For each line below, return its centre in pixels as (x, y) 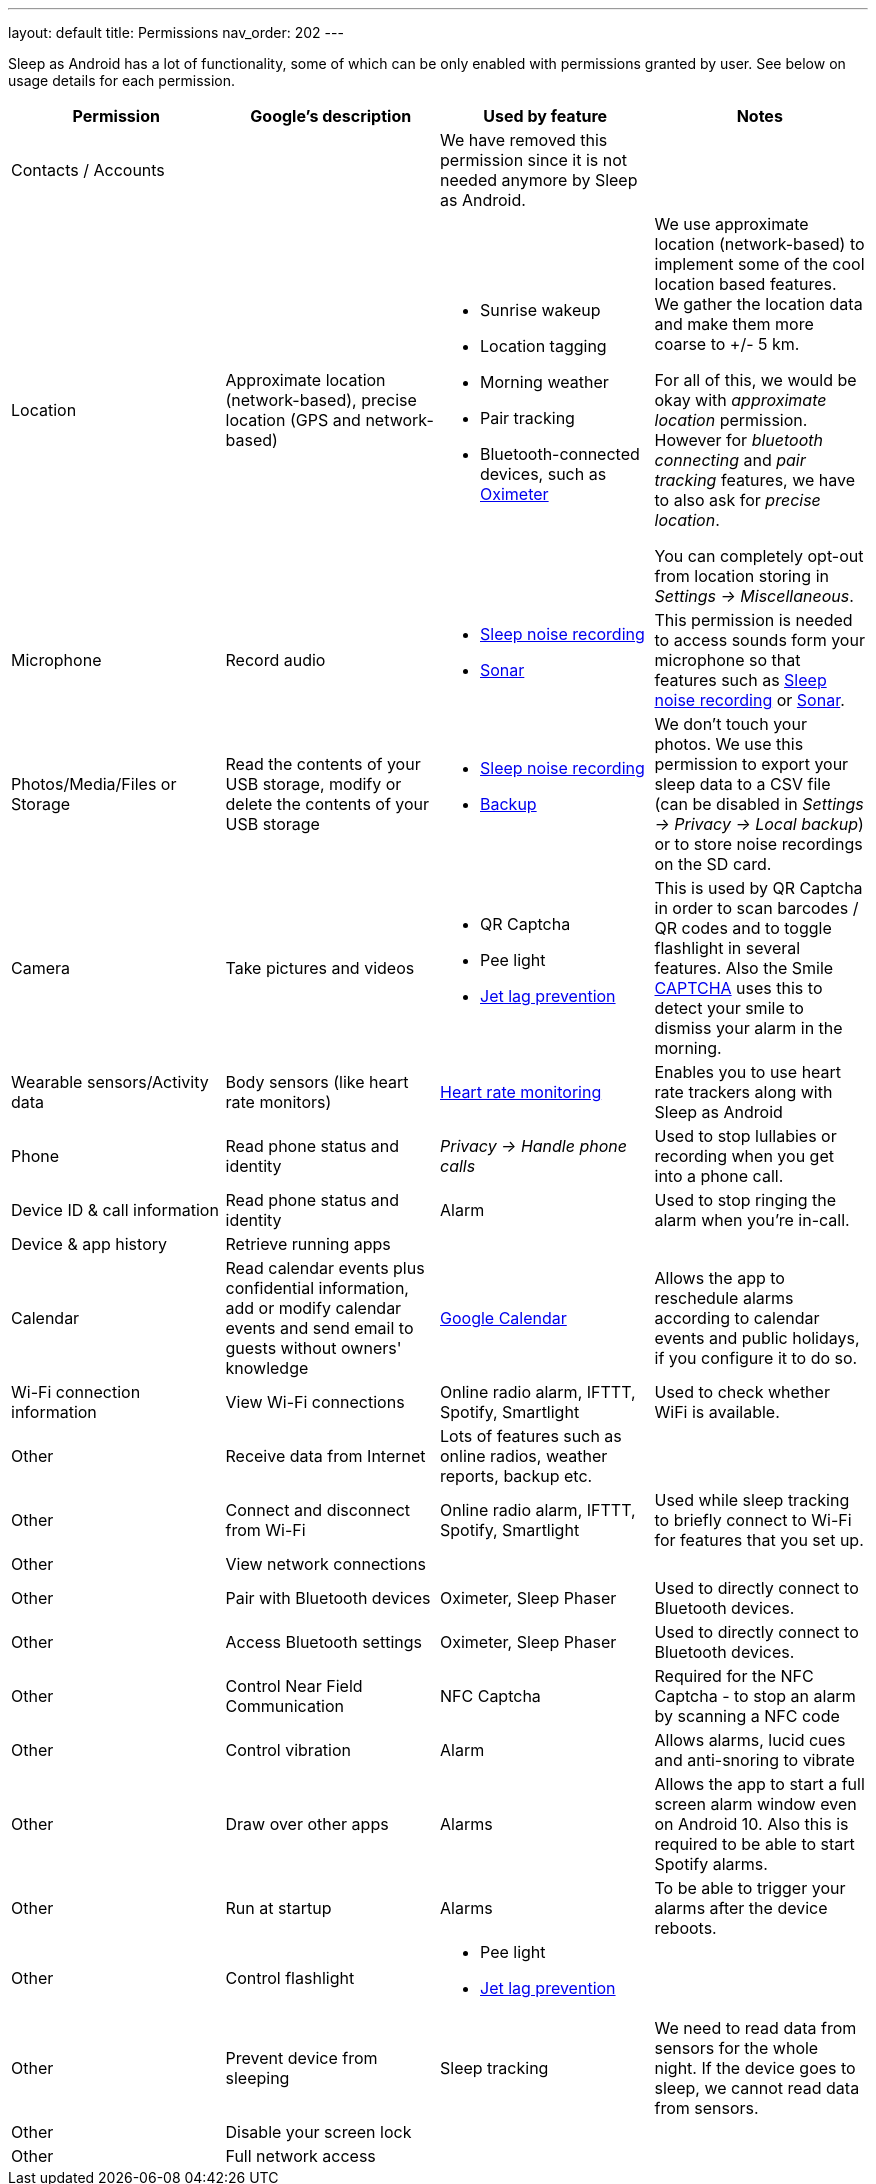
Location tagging (543, 346)
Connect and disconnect (318, 1510)
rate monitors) (278, 1102)
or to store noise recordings (758, 844)
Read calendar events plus (325, 1268)
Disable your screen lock (318, 2132)
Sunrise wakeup (540, 310)
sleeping (257, 2078)
